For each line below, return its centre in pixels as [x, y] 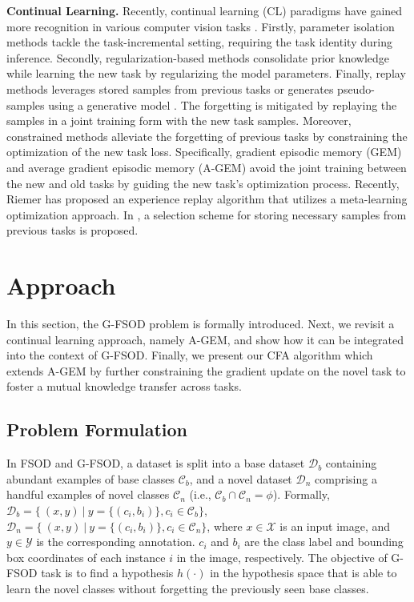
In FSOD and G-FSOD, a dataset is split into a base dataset [156, 463]
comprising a [346, 478]
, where [225, 526]
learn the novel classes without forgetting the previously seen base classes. [188, 588]
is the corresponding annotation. [116, 542]
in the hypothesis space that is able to [303, 573]
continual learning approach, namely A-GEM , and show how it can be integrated [205, 339]
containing [351, 463]
